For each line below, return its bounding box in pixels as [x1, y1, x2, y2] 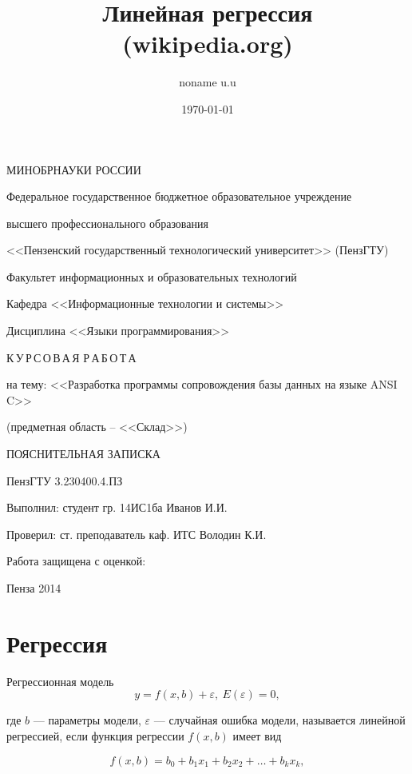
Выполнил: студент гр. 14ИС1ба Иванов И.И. [6, 499, 228, 516]
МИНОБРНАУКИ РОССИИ [6, 161, 141, 178]
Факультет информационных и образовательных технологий [6, 268, 297, 285]
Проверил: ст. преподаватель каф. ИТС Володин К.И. [6, 525, 267, 542]
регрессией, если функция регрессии [6, 727, 184, 744]
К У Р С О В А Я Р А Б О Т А [6, 349, 137, 365]
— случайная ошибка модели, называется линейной [153, 712, 406, 728]
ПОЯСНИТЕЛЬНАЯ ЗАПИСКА [6, 445, 160, 462]
